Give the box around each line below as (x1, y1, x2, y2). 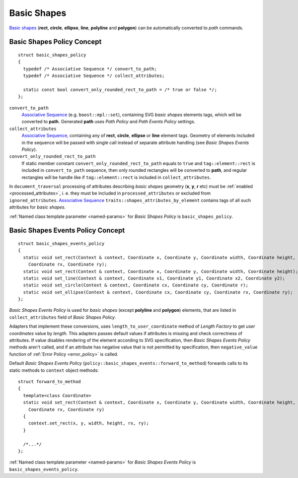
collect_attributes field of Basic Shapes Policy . (9, 314, 116, 320)
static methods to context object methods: (9, 367, 99, 373)
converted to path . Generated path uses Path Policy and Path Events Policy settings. (21, 119, 196, 125)
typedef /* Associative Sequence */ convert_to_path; (23, 66, 157, 71)
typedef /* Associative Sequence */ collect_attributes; (23, 73, 165, 79)
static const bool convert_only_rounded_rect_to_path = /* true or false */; (23, 87, 217, 92)
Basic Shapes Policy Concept (9, 38, 102, 46)
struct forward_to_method (18, 379, 81, 384)
